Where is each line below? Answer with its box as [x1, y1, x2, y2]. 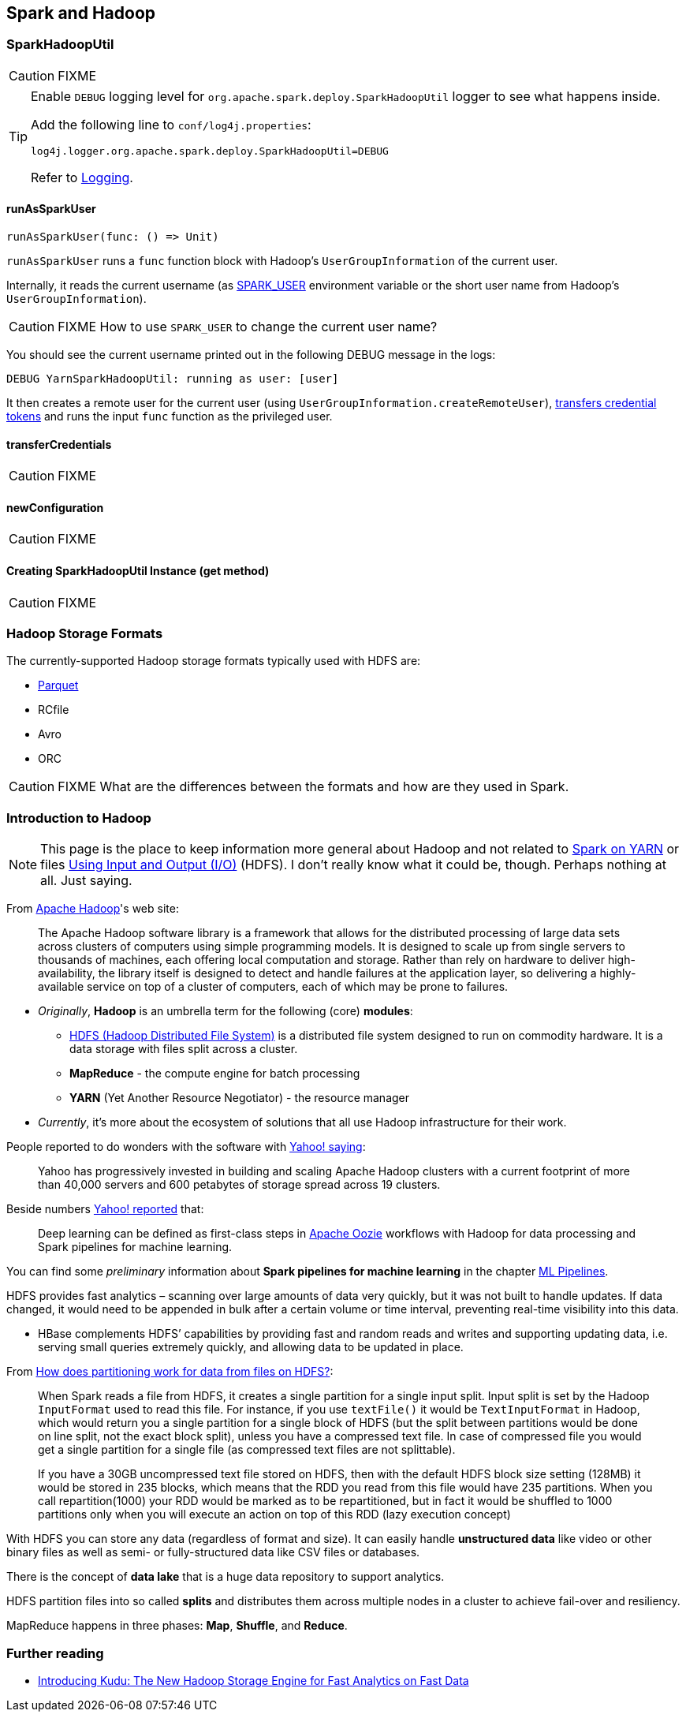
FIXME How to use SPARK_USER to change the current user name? [58, 319, 438, 335]
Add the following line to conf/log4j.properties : [31, 116, 311, 133]
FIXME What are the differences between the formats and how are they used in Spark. [58, 779, 569, 795]
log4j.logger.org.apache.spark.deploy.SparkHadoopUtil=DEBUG [31, 144, 389, 157]
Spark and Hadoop [6, 3, 156, 23]
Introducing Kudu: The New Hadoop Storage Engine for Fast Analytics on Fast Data [38, 1673, 469, 1687]
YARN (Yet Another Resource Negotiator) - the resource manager [69, 1091, 410, 1105]
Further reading [6, 1645, 104, 1661]
